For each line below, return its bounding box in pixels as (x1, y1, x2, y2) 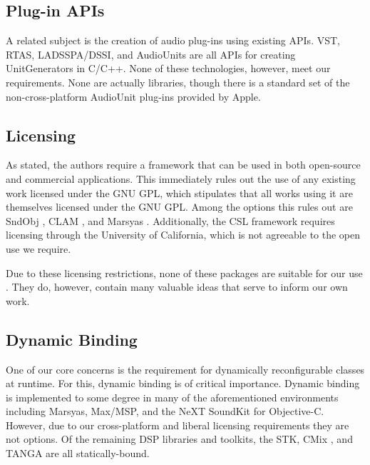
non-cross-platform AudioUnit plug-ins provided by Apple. (6, 89, 261, 104)
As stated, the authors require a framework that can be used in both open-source (6, 157, 361, 172)
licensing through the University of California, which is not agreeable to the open (6, 227, 361, 242)
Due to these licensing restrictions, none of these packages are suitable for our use (6, 265, 363, 280)
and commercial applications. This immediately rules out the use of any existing (6, 171, 356, 186)
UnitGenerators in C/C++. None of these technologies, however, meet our (6, 61, 331, 76)
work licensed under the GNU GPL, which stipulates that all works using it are (6, 185, 353, 200)
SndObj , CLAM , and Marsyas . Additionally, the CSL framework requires (6, 213, 335, 228)
